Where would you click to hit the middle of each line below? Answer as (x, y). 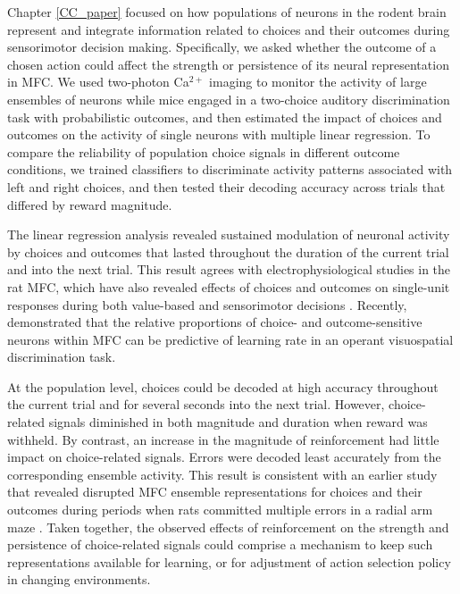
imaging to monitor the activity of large (318, 82)
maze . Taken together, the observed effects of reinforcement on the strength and (228, 527)
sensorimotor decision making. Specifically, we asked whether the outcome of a (222, 47)
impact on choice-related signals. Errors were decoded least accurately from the (224, 457)
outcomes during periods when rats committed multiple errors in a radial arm (220, 510)
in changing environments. (79, 579)
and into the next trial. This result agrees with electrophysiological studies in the (229, 269)
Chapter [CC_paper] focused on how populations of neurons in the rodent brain (227, 12)
